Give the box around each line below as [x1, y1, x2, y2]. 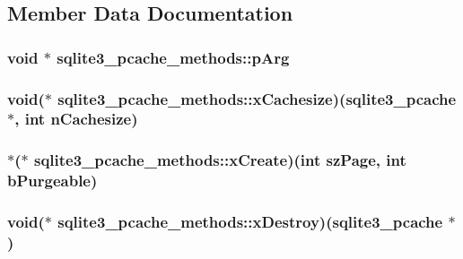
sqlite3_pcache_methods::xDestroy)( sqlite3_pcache [57, 211, 443, 233]
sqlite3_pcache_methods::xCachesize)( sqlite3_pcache [57, 87, 457, 109]
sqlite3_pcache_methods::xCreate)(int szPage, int [33, 149, 406, 171]
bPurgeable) [7, 169, 98, 192]
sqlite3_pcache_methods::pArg [57, 46, 290, 68]
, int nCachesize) [14, 108, 138, 130]
